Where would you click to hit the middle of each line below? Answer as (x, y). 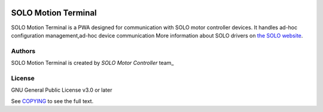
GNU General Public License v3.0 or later (62, 90)
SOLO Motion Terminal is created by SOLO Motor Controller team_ (92, 63)
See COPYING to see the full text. (52, 101)
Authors (23, 51)
